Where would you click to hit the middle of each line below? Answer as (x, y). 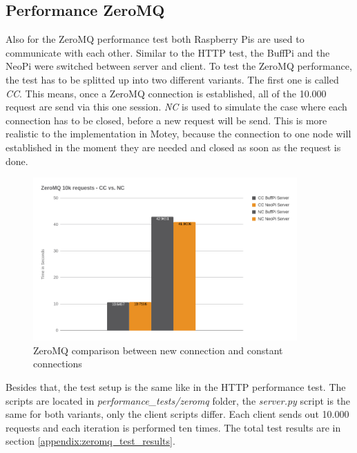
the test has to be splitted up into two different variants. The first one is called (172, 79)
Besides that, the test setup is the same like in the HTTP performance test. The (176, 387)
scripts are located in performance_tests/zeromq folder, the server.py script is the (178, 400)
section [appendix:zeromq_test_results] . (90, 441)
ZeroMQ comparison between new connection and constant (158, 350)
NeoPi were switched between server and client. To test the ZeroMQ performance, (179, 66)
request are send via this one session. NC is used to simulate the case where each (176, 107)
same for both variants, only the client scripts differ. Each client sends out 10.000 (177, 414)
